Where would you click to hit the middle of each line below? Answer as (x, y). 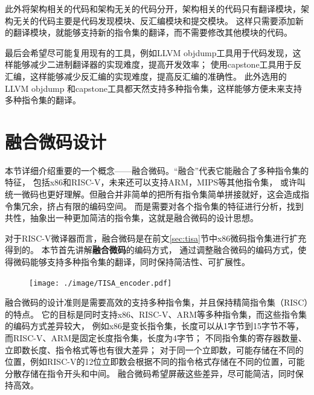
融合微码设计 (56, 141)
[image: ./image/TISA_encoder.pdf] (101, 283)
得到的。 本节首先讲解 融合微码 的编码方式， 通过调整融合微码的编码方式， (152, 250)
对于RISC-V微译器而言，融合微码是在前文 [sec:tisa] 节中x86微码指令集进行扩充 (156, 238)
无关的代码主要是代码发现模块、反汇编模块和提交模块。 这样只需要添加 (154, 20)
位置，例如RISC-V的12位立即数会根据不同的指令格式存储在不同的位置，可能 (155, 361)
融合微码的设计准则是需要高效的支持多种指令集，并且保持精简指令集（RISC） (157, 302)
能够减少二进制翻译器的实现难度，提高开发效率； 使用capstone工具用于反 (157, 64)
